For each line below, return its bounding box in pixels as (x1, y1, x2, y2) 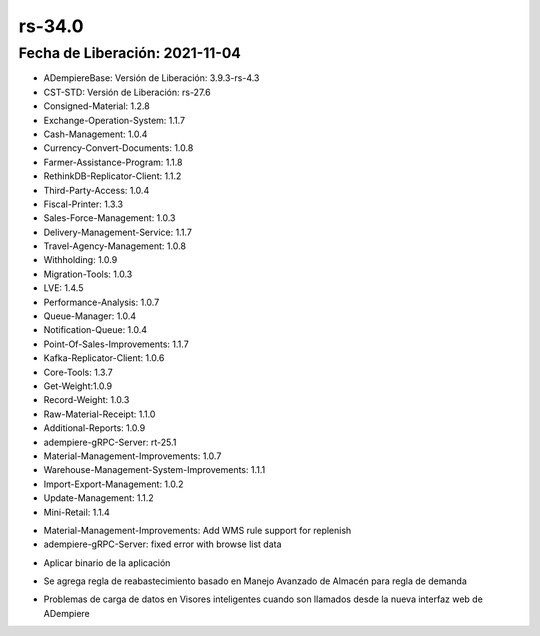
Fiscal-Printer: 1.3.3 (43, 198, 124, 210)
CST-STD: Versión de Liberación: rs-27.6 (43, 86, 211, 98)
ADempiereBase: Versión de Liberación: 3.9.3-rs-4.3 (43, 72, 260, 84)
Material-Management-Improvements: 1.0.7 (43, 450, 222, 462)
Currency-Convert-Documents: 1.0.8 (43, 142, 194, 154)
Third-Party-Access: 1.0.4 (43, 184, 150, 196)
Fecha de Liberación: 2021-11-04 (18, 44, 242, 62)
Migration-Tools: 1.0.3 (43, 268, 133, 280)
